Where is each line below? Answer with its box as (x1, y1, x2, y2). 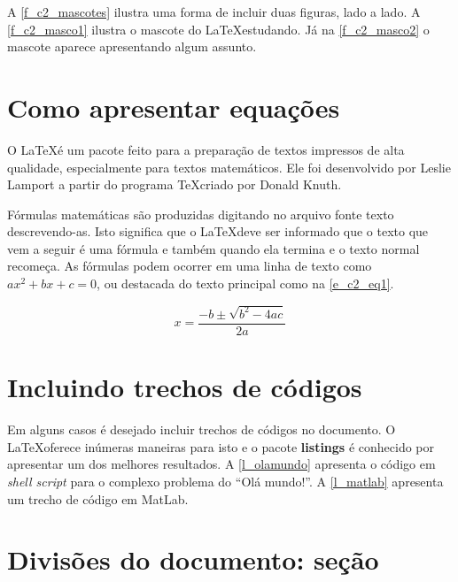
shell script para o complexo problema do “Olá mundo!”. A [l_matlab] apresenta (7, 471, 444, 490)
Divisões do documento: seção (7, 541, 379, 578)
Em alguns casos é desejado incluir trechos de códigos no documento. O (7, 420, 396, 439)
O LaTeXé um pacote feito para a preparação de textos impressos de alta (7, 140, 405, 158)
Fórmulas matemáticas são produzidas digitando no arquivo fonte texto (7, 204, 394, 223)
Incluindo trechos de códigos (7, 369, 362, 405)
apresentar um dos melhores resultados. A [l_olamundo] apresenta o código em (7, 455, 436, 473)
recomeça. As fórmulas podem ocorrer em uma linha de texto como (7, 257, 372, 275)
